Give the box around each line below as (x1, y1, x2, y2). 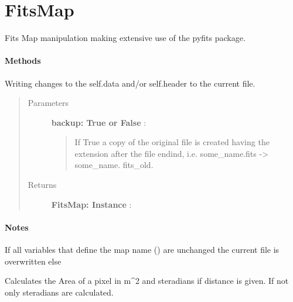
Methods (5, 54, 41, 67)
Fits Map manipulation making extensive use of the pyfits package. (5, 32, 246, 44)
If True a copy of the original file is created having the (74, 136, 270, 148)
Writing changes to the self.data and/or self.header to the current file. (5, 77, 255, 89)
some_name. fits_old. (74, 159, 154, 171)
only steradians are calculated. (5, 286, 114, 298)
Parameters (28, 97, 69, 109)
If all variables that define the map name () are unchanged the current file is (5, 243, 280, 256)
